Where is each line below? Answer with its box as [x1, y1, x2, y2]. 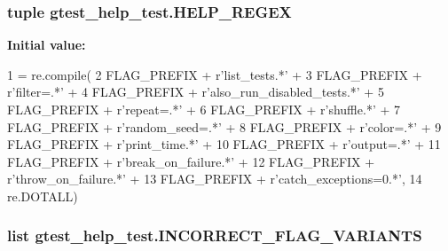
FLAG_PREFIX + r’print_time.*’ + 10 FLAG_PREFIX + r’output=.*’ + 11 [7, 135, 441, 153]
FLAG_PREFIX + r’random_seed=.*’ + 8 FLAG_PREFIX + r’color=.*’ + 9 [7, 117, 442, 136]
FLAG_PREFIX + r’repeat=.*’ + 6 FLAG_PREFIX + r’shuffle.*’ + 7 [7, 100, 400, 118]
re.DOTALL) [7, 186, 78, 205]
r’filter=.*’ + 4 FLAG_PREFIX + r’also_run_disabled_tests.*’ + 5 [7, 82, 384, 101]
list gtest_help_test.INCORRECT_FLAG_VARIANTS [7, 224, 422, 247]
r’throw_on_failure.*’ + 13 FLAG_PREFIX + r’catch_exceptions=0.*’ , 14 [7, 169, 422, 188]
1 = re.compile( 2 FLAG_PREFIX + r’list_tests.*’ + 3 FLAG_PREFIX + [7, 65, 422, 83]
